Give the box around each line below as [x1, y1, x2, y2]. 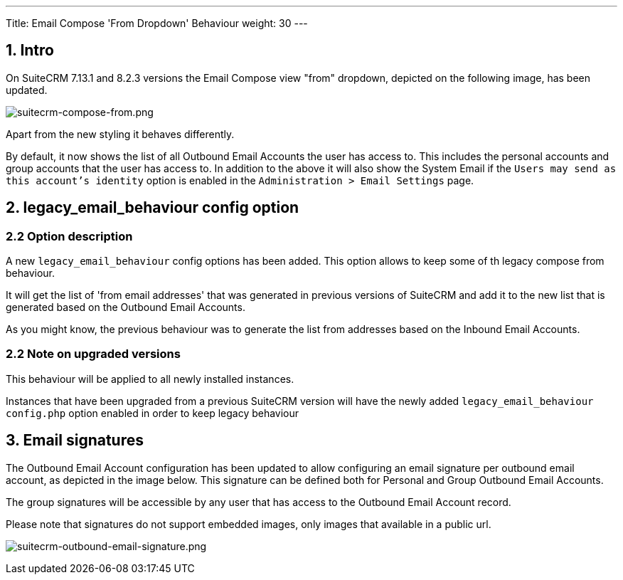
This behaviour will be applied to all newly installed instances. [6, 372, 294, 385]
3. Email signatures [6, 431, 144, 450]
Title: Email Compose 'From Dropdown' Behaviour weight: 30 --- [6, 17, 308, 29]
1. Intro [6, 41, 54, 60]
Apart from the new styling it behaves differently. [6, 127, 235, 140]
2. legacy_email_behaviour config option [6, 199, 299, 217]
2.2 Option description [6, 228, 133, 243]
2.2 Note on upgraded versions [6, 347, 181, 362]
